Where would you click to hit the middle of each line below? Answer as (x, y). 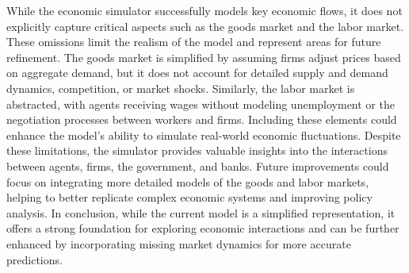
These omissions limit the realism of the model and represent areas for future (194, 42)
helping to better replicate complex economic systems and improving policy (189, 197)
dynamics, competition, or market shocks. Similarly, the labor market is (181, 88)
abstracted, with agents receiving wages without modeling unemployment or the (201, 104)
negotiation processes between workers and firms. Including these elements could (202, 119)
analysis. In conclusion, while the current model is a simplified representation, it (201, 212)
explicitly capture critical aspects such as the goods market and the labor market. (205, 26)
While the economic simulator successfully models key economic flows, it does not (204, 10)
